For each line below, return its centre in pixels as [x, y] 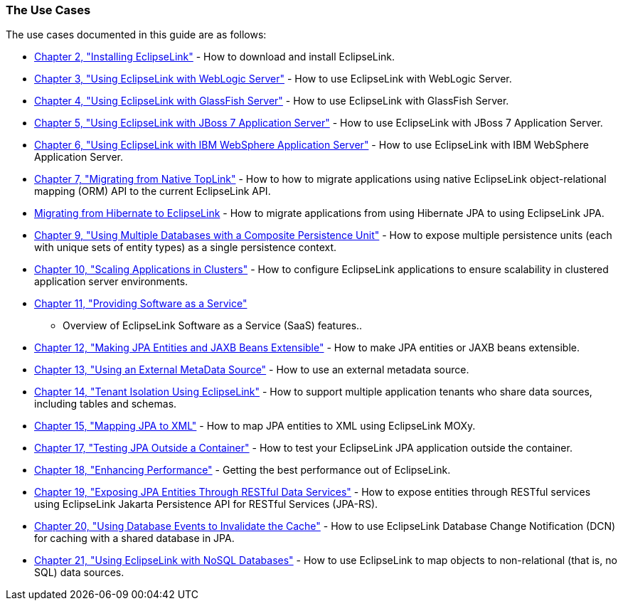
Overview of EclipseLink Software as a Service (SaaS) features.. [213, 326]
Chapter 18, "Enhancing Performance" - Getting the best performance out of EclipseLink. [243, 470]
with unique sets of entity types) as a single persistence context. [186, 248]
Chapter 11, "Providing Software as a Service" [141, 304]
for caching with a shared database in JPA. [134, 538]
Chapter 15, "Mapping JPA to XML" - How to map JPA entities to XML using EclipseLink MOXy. [255, 426]
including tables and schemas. [106, 404]
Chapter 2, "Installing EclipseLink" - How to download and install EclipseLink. [215, 57]
